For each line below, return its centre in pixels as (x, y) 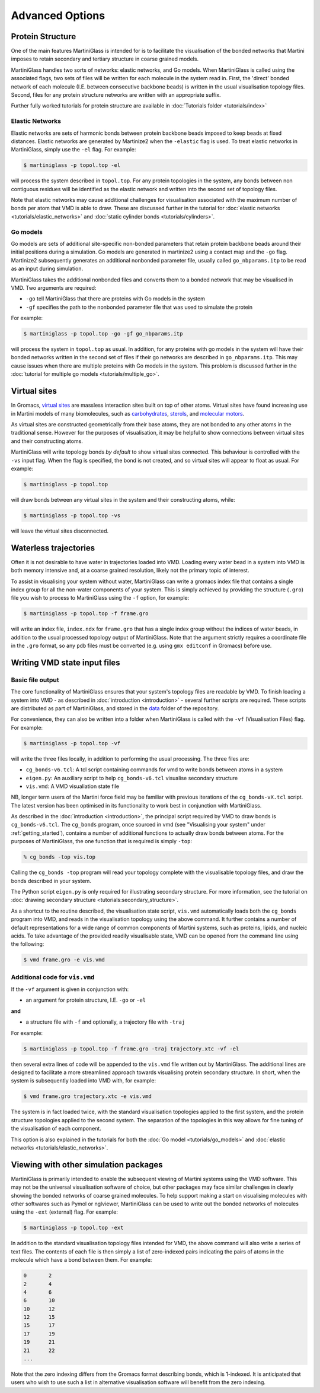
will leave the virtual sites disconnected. (60, 531)
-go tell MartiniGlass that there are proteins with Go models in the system (116, 299)
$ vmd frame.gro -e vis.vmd (64, 960)
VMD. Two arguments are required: (54, 287)
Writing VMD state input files (66, 662)
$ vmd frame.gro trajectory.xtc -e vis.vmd (88, 1096)
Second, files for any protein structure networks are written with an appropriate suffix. (116, 95)
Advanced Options (58, 15)
